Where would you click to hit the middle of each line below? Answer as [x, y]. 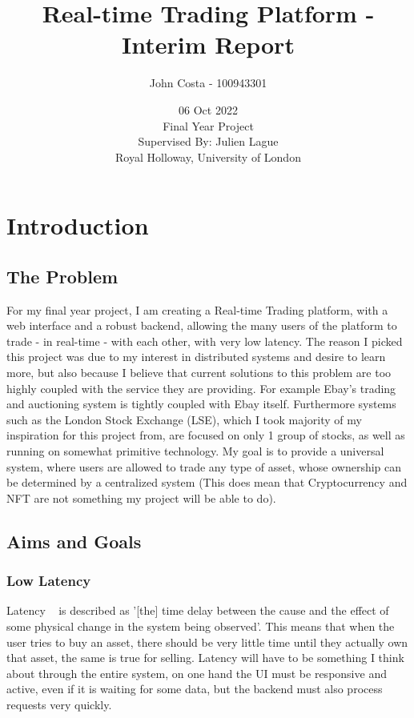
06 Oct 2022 [208, 109]
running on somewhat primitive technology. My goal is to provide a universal [195, 451]
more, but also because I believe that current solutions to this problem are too [199, 373]
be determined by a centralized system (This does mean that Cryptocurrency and [207, 482]
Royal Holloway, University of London [208, 156]
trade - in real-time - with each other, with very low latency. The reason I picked [205, 341]
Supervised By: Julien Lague [208, 141]
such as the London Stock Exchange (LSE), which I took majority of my [184, 419]
